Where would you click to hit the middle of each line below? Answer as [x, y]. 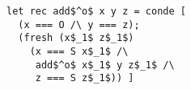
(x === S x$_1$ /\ [79, 51]
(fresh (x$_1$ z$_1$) [76, 38]
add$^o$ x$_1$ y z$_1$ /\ [105, 65]
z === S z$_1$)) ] [85, 78]
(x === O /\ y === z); [79, 25]
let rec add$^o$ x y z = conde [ [96, 11]
